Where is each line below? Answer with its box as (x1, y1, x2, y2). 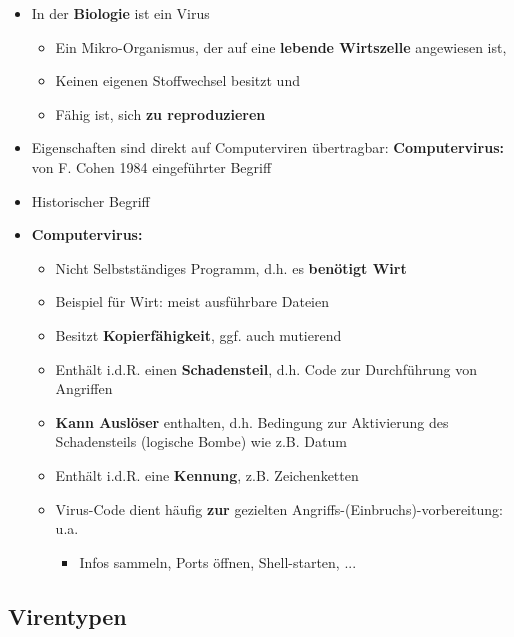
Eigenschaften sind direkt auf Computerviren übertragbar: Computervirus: (31, 137, 504, 158)
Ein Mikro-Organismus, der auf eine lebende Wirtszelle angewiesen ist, (55, 36, 507, 57)
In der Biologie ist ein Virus (31, 3, 210, 23)
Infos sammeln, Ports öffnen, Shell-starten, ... (79, 551, 357, 572)
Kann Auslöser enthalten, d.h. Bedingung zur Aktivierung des (55, 411, 449, 432)
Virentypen (8, 600, 127, 631)
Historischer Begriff (31, 190, 150, 211)
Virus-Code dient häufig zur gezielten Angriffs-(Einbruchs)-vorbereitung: (55, 498, 503, 519)
